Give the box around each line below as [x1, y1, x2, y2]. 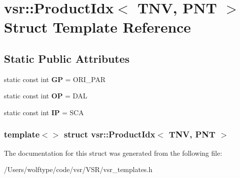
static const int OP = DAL [4, 90, 88, 101]
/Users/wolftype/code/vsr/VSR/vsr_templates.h [4, 164, 153, 175]
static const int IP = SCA [4, 107, 84, 117]
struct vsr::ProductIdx [64, 128, 155, 140]
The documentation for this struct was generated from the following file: [4, 147, 222, 158]
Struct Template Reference [4, 17, 191, 37]
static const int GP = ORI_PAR [4, 74, 106, 84]
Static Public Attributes [4, 50, 130, 66]
